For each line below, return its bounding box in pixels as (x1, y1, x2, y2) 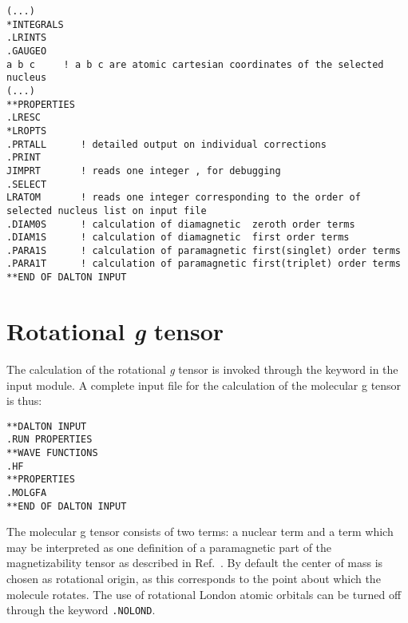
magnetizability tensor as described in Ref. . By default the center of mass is (6, 554, 383, 571)
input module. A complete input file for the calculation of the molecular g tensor (6, 376, 402, 393)
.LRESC (6, 112, 41, 124)
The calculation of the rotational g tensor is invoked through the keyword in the (6, 360, 398, 377)
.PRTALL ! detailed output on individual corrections (6, 138, 327, 150)
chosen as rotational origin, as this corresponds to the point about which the (6, 570, 381, 587)
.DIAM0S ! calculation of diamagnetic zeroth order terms (6, 218, 355, 230)
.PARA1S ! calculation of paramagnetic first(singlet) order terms (6, 244, 401, 256)
